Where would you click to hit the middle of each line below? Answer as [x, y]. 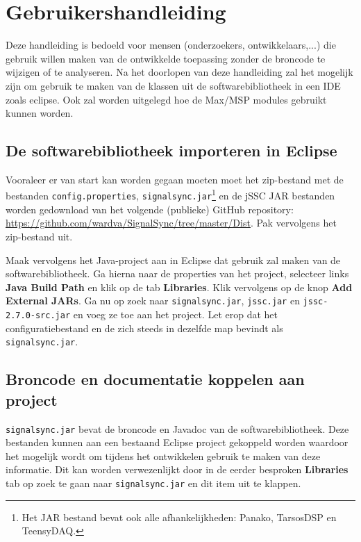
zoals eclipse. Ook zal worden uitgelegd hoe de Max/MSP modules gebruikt [166, 99]
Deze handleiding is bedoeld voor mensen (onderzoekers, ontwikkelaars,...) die [171, 45]
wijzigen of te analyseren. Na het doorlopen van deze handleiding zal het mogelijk [179, 72]
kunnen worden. [40, 113]
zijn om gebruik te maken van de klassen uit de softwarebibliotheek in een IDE [173, 85]
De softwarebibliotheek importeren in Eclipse [171, 150]
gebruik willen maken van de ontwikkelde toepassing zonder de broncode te [166, 58]
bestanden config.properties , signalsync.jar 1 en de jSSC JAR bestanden [170, 195]
